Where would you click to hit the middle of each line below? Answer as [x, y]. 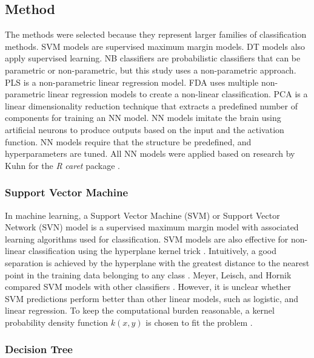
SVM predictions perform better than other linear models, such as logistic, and [152, 298]
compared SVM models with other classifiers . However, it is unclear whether [148, 287]
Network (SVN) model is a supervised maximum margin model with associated [152, 227]
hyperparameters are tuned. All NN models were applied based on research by [150, 153]
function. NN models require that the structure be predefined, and [128, 141]
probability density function [57, 322]
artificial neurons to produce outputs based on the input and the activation [145, 129]
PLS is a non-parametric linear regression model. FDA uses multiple [132, 82]
